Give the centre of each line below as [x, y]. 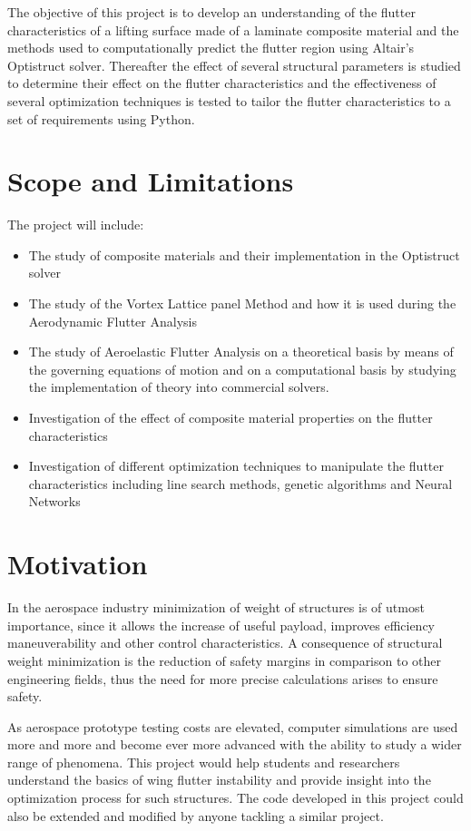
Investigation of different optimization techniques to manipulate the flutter [236, 466]
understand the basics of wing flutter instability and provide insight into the [219, 780]
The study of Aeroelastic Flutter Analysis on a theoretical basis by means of [241, 352]
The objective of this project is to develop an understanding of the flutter [211, 12]
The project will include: [76, 225]
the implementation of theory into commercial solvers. [179, 387]
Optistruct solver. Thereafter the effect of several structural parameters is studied [234, 65]
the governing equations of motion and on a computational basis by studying [242, 369]
